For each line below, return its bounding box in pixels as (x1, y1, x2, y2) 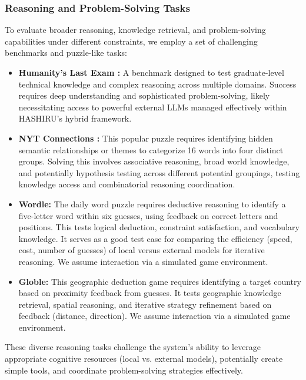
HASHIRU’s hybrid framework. (18, 112, 132, 125)
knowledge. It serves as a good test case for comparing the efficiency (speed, (18, 232, 292, 244)
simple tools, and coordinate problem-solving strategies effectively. (5, 364, 243, 376)
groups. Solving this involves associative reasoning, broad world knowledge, (18, 155, 290, 167)
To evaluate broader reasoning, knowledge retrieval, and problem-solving (5, 23, 266, 36)
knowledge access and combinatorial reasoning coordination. (18, 178, 235, 190)
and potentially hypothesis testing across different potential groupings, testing (18, 166, 300, 179)
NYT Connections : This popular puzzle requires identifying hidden (18, 132, 273, 144)
